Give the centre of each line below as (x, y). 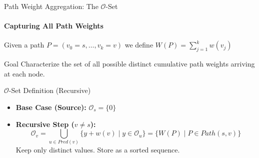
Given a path (24, 45)
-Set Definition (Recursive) (50, 90)
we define (139, 45)
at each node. (24, 73)
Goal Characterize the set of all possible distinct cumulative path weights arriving (129, 64)
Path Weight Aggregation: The (51, 6)
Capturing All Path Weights (54, 26)
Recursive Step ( (45, 124)
